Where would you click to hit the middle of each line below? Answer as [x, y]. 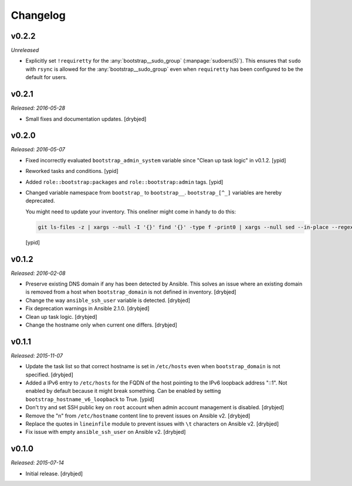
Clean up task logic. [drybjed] [61, 317]
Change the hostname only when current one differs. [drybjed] [101, 325]
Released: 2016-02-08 [38, 273]
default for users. [46, 77]
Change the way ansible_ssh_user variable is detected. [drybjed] [108, 300]
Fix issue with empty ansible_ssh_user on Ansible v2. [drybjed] [106, 432]
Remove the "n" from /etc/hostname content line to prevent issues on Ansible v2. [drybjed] [138, 416]
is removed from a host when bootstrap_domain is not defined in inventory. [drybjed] [131, 292]
